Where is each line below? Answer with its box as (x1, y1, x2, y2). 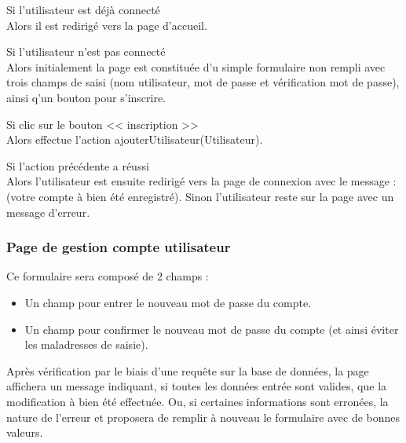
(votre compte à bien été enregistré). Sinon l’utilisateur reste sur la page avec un (6, 188, 394, 204)
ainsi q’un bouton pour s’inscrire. (6, 89, 166, 105)
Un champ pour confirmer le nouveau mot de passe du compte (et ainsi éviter (24, 320, 399, 337)
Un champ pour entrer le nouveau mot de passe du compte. (24, 294, 312, 310)
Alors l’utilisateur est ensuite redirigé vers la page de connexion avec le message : (6, 173, 397, 189)
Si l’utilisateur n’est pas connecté (6, 43, 166, 60)
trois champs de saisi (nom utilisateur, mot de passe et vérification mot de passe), (6, 74, 400, 90)
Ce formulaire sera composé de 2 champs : (6, 268, 209, 284)
